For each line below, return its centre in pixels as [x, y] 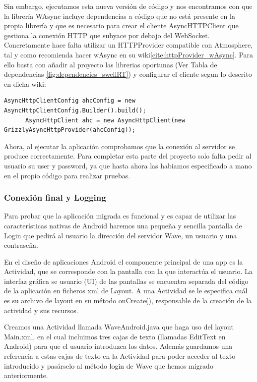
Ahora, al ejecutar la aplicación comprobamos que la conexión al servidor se [120, 146]
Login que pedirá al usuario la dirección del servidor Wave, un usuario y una [121, 235]
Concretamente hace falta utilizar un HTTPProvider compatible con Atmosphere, [128, 45]
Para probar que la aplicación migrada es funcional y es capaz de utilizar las [120, 216]
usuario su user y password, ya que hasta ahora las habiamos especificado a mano [128, 165]
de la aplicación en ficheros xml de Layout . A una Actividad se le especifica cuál [126, 291]
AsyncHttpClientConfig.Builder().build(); [75, 110]
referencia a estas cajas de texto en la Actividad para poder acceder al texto [120, 356]
